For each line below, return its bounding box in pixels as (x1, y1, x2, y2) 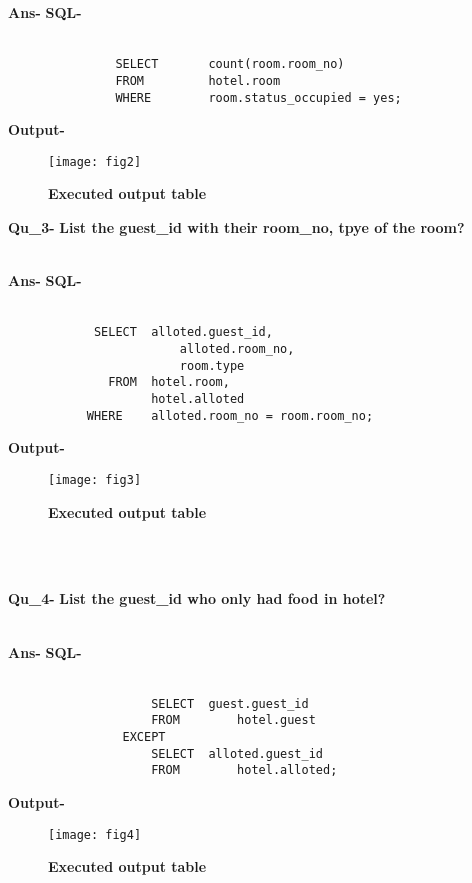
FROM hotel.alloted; (151, 763, 338, 778)
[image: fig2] (48, 154, 142, 169)
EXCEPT (122, 730, 166, 745)
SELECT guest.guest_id (151, 696, 309, 711)
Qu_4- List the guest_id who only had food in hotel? (8, 588, 386, 609)
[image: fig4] (48, 827, 142, 842)
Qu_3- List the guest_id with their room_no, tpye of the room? (8, 217, 465, 237)
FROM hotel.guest (151, 713, 316, 728)
